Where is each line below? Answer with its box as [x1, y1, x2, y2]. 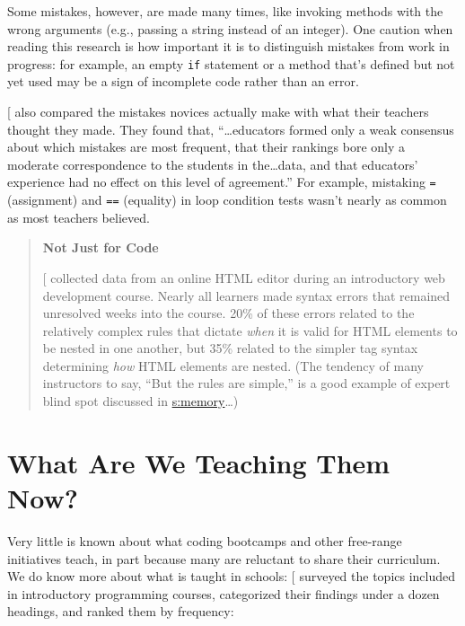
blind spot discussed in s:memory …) [42, 392, 239, 410]
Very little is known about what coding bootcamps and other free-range [7, 531, 402, 550]
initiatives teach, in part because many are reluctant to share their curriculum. [7, 549, 441, 568]
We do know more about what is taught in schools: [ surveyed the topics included [7, 567, 456, 586]
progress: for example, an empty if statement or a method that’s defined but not [7, 54, 455, 73]
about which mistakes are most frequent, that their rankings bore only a [7, 137, 406, 156]
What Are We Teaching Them [7, 444, 390, 481]
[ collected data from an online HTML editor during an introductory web [42, 268, 445, 287]
